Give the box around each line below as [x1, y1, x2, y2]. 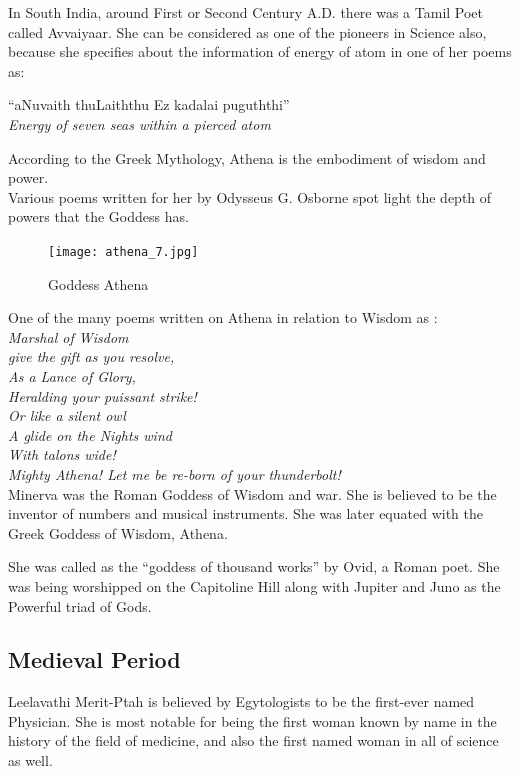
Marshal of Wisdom [8, 326, 129, 347]
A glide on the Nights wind [8, 424, 172, 445]
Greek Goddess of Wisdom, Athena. [8, 522, 228, 543]
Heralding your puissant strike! [8, 385, 197, 406]
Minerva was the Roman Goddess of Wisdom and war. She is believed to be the [8, 483, 497, 504]
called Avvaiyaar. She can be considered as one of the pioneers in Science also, [8, 21, 487, 42]
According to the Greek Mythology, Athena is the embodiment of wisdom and [8, 147, 486, 168]
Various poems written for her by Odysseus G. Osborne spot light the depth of [8, 186, 492, 207]
